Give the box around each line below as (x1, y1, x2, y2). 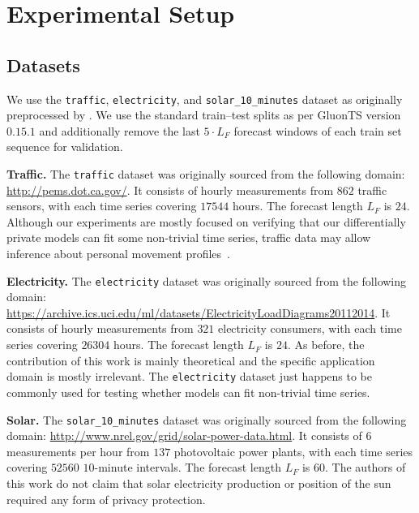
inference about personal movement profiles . (6, 245, 231, 262)
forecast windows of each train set (233, 122, 402, 139)
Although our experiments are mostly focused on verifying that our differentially (6, 213, 406, 230)
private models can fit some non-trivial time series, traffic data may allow (6, 229, 371, 246)
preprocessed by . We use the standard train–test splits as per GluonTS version (6, 106, 401, 123)
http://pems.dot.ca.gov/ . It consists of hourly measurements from (6, 181, 334, 198)
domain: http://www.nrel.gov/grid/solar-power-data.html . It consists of (6, 427, 362, 444)
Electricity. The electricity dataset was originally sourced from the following (6, 272, 407, 289)
